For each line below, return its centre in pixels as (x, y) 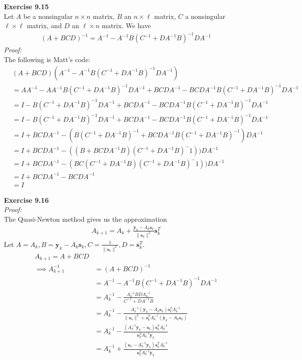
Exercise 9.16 (26, 200)
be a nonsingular (48, 16)
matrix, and (44, 25)
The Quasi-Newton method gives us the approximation (86, 219)
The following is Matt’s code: (47, 59)
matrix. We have (127, 25)
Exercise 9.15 (26, 6)
